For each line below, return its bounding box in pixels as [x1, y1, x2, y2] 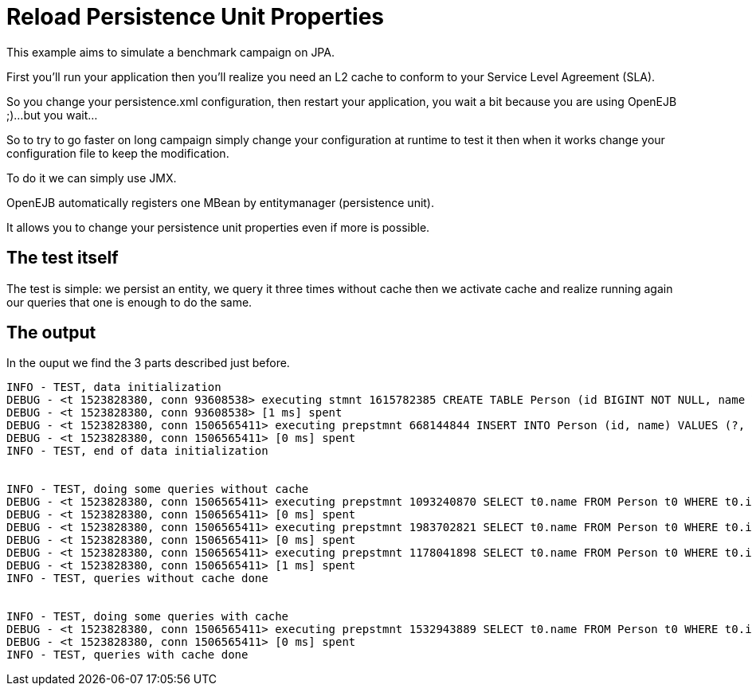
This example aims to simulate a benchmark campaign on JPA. [6, 45, 335, 59]
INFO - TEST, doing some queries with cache [6, 610, 289, 624]
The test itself [6, 248, 119, 268]
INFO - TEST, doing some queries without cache [6, 483, 309, 496]
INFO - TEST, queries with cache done [6, 648, 249, 662]
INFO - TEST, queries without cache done [6, 572, 268, 585]
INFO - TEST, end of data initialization [6, 444, 268, 458]
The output [6, 323, 96, 343]
